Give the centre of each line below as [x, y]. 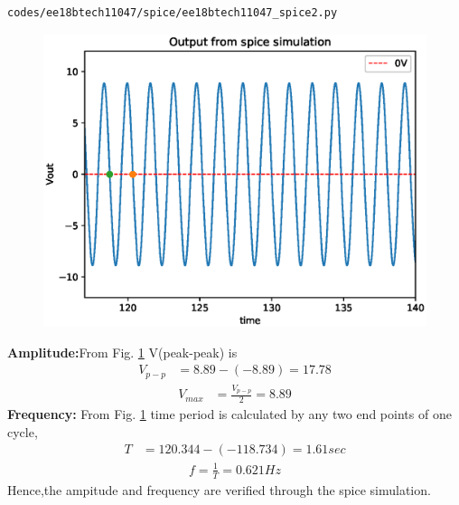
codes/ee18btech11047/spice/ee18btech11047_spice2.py [173, 13]
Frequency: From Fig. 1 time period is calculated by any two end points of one [229, 414]
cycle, [23, 431]
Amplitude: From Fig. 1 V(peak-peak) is [122, 352]
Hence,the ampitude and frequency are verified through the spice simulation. [219, 489]
